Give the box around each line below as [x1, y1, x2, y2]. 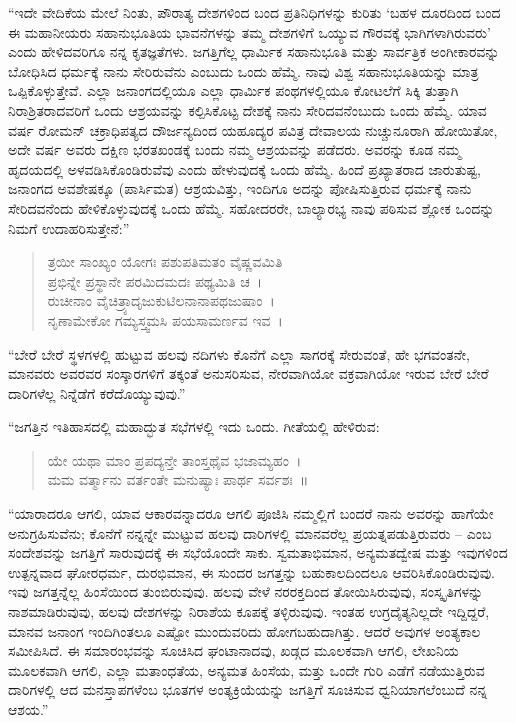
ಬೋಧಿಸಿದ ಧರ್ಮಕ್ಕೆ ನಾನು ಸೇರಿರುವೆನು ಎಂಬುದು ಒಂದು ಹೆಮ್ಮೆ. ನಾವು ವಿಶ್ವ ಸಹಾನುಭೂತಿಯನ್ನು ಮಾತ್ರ [8, 60, 479, 81]
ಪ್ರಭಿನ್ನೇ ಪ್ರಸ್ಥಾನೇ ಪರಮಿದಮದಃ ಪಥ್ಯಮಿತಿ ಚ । [47, 270, 263, 291]
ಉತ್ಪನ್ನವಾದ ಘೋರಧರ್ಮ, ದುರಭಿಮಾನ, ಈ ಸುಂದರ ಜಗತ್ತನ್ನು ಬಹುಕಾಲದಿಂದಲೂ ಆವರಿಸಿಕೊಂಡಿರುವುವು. [8, 561, 496, 582]
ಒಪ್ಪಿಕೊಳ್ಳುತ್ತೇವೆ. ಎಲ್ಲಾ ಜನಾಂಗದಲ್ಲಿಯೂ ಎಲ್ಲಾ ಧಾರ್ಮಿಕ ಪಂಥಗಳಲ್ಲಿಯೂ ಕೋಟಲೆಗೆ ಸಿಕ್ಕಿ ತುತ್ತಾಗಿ [8, 80, 459, 101]
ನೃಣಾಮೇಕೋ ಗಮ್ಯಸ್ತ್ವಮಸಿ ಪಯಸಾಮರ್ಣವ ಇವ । [47, 309, 283, 330]
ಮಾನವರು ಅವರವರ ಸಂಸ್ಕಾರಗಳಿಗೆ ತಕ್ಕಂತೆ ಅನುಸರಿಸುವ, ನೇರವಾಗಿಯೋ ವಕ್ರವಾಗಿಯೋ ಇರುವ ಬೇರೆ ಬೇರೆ [8, 363, 489, 384]
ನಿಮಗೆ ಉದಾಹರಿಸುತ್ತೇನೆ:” [8, 217, 130, 238]
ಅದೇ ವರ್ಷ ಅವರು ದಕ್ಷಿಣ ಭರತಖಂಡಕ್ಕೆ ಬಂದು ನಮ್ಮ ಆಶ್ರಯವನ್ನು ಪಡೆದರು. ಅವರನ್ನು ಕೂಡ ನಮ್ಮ [8, 139, 461, 160]
